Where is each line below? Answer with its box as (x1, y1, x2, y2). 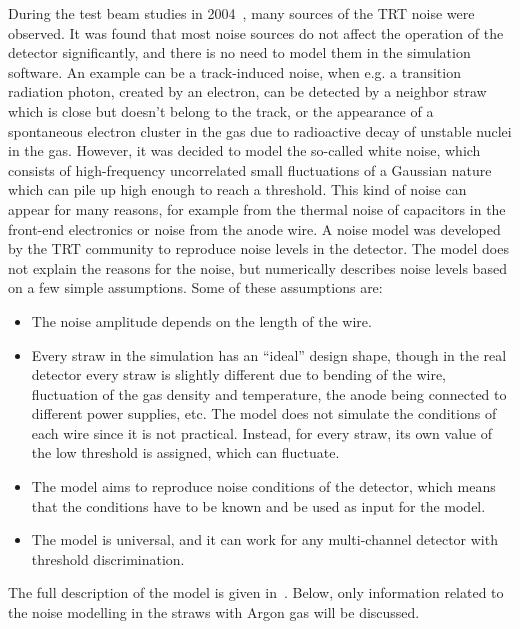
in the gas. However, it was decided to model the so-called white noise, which (8, 140, 481, 161)
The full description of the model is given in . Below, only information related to (8, 582, 504, 603)
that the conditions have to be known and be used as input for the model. (31, 495, 486, 516)
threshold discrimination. (31, 548, 185, 569)
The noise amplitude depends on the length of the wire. (31, 310, 372, 331)
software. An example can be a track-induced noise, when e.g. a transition (8, 61, 461, 82)
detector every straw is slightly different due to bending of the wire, (31, 364, 446, 385)
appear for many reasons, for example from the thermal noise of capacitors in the (8, 198, 506, 219)
